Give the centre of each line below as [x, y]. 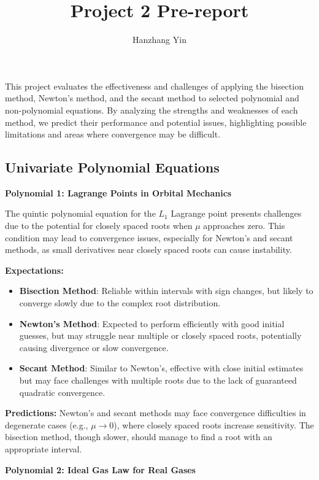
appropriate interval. [44, 448]
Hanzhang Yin [159, 40]
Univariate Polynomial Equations [112, 167]
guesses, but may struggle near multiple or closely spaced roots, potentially [160, 335]
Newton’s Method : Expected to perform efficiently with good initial [152, 323]
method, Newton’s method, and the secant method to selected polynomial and [152, 98]
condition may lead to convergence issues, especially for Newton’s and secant [149, 237]
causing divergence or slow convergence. [94, 347]
